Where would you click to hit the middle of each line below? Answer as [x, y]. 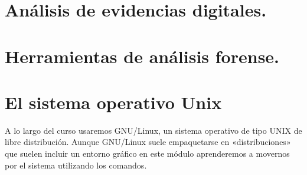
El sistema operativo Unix [113, 102]
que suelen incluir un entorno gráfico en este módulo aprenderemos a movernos [147, 153]
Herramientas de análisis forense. [142, 56]
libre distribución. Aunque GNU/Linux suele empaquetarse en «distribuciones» [148, 142]
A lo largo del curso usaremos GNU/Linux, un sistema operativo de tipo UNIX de [153, 130]
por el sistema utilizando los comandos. [76, 165]
